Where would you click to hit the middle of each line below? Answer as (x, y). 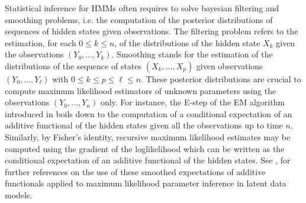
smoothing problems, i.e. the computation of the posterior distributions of (139, 19)
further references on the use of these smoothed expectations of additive (135, 171)
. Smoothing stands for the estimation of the (192, 54)
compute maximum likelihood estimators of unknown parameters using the (141, 90)
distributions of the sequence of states (73, 65)
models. (19, 194)
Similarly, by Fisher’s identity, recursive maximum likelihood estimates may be (148, 136)
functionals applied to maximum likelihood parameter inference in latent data (146, 183)
